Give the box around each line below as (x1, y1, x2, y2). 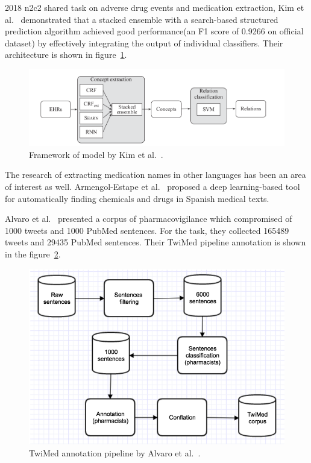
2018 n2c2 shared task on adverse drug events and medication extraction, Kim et (5, 1, 304, 13)
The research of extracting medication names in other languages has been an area (5, 168, 306, 181)
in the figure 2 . (5, 247, 61, 260)
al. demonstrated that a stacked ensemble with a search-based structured (5, 13, 278, 25)
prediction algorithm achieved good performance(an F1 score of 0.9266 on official (5, 25, 304, 37)
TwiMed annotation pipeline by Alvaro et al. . (29, 446, 201, 459)
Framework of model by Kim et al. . (29, 148, 163, 160)
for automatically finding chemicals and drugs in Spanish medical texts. (5, 192, 269, 204)
